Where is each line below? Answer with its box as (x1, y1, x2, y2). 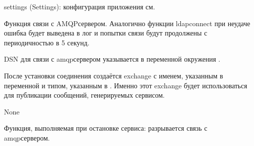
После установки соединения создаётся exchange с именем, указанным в (4, 70, 223, 80)
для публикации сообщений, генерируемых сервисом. (4, 90, 165, 100)
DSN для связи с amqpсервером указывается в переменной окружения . (4, 54, 220, 64)
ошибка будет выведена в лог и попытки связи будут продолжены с (4, 28, 208, 38)
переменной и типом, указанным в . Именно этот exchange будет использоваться (4, 80, 248, 90)
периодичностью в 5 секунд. (4, 37, 89, 47)
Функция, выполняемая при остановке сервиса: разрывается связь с (4, 123, 208, 133)
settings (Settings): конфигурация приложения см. (4, 1, 155, 11)
